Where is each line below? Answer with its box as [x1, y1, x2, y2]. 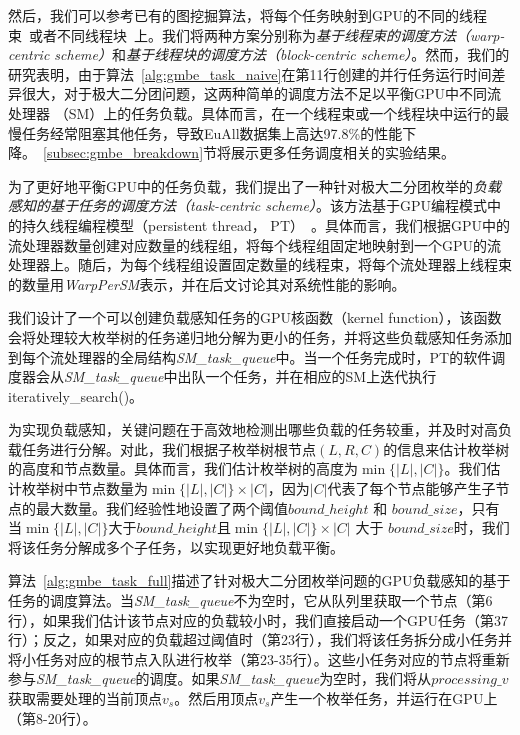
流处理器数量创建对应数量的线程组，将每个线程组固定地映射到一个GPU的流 [8, 234, 502, 255]
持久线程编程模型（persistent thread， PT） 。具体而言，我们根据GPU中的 [21, 214, 511, 235]
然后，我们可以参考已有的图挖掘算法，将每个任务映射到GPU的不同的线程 [8, 5, 488, 25]
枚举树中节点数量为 [21, 478, 148, 499]
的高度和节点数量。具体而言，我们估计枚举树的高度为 [8, 458, 358, 479]
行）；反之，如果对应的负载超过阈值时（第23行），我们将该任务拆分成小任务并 [8, 629, 512, 650]
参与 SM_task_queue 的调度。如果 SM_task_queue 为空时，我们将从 [8, 668, 432, 689]
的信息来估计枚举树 [383, 438, 510, 459]
